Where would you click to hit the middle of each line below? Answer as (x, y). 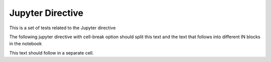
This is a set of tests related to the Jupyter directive (62, 28)
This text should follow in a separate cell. (51, 53)
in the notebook (26, 44)
